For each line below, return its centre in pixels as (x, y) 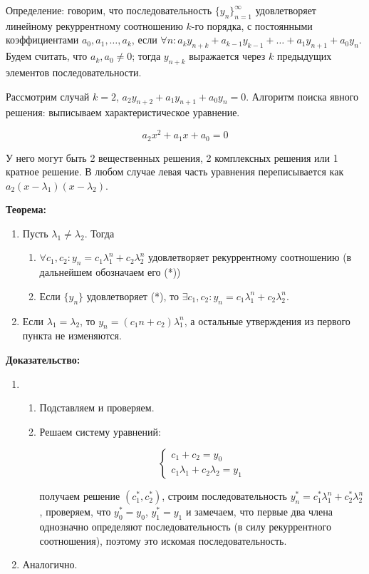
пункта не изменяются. (72, 335)
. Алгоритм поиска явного (302, 96)
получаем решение (80, 496)
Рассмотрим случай (48, 96)
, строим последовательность (224, 496)
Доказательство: (43, 360)
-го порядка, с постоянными (252, 25)
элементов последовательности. (74, 72)
